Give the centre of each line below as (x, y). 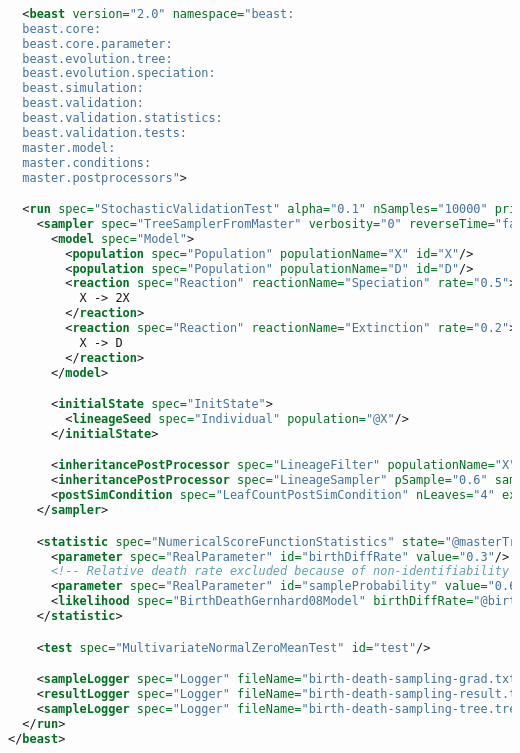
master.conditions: (87, 162)
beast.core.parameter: (97, 43)
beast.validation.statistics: (122, 118)
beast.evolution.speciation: (119, 73)
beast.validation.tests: (104, 132)
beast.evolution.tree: (97, 58)
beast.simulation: (83, 88)
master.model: (69, 147)
